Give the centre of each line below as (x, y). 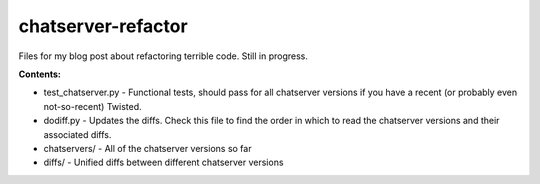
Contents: (40, 74)
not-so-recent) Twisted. (92, 106)
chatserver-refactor (103, 26)
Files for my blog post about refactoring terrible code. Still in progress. (163, 56)
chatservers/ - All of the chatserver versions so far (147, 148)
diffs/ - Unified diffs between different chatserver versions (163, 162)
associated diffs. (77, 134)
